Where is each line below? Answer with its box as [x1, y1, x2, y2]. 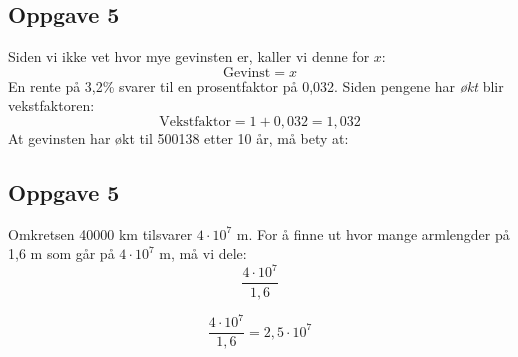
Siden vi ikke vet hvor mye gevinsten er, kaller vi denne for [8, 46, 370, 67]
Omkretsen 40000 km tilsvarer [8, 223, 193, 244]
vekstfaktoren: [8, 95, 95, 116]
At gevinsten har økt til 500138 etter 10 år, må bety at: [8, 127, 349, 148]
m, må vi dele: [159, 243, 247, 264]
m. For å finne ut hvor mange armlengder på [236, 223, 510, 244]
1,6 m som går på [8, 243, 115, 264]
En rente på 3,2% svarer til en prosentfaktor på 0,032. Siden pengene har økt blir [8, 75, 504, 96]
